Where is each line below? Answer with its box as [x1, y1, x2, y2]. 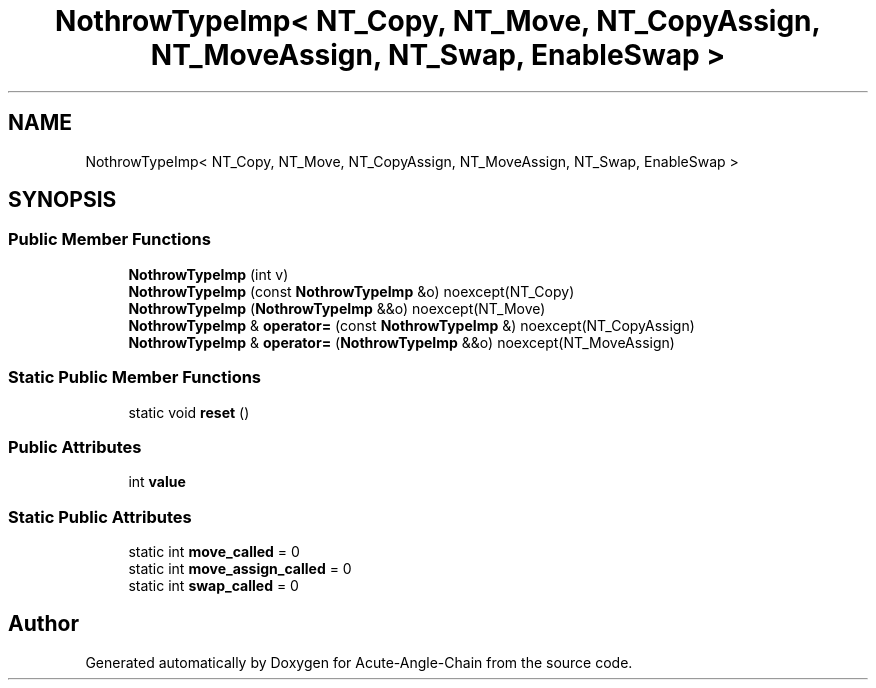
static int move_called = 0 [128, 543, 300, 561]
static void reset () [128, 403, 250, 421]
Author [8, 611, 79, 637]
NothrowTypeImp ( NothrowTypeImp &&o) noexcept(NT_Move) [128, 299, 546, 317]
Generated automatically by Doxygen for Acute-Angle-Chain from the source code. [85, 653, 633, 671]
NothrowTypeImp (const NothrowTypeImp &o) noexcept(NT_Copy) [128, 282, 575, 300]
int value [128, 473, 186, 491]
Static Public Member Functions [8, 367, 262, 388]
